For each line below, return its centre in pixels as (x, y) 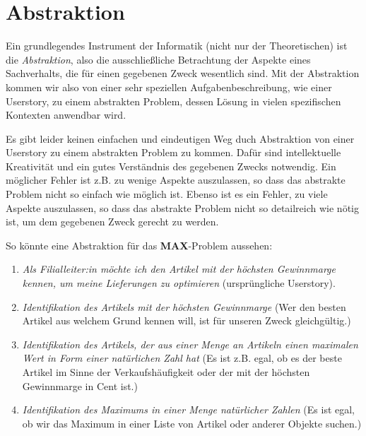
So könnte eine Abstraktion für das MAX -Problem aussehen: (139, 245)
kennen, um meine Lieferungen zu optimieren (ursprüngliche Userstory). (179, 283)
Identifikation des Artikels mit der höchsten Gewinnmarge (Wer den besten (184, 306)
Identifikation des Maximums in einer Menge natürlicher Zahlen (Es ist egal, (189, 410)
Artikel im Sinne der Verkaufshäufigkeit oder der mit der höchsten (166, 372)
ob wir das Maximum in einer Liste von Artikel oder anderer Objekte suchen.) (192, 423)
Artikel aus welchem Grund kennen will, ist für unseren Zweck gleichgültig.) (187, 320)
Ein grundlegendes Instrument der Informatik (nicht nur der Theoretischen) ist (177, 46)
